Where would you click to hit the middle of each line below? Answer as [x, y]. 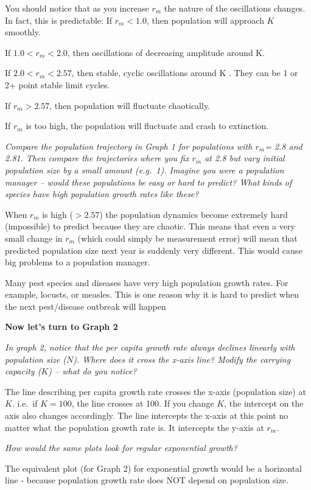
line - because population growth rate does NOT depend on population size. [147, 480]
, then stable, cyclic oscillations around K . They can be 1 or [185, 73]
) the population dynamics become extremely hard [194, 214]
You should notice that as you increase [77, 8]
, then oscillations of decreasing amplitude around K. [166, 52]
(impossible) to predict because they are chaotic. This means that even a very [150, 226]
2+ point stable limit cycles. [58, 84]
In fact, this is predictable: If [58, 20]
